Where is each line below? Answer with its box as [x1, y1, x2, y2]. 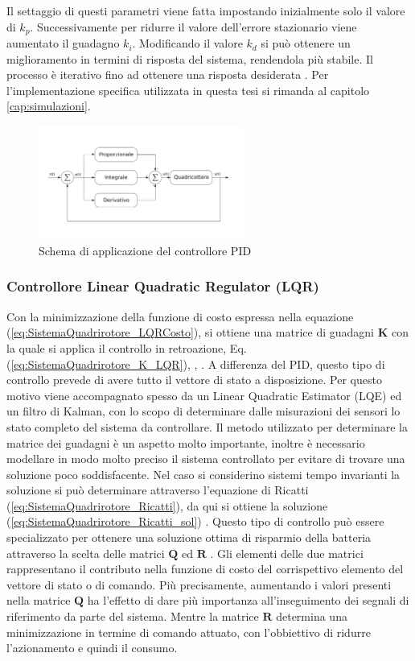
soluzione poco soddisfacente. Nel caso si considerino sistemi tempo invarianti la [6, 465, 401, 482]
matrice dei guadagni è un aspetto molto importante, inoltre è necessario [6, 434, 365, 451]
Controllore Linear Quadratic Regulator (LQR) [6, 276, 319, 296]
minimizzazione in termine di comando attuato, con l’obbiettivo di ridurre [6, 623, 371, 640]
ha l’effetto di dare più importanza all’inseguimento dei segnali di [87, 592, 409, 609]
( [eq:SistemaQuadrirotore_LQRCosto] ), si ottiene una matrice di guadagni [6, 324, 374, 341]
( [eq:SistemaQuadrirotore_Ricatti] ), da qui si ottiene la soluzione [6, 497, 328, 514]
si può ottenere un [261, 35, 351, 52]
